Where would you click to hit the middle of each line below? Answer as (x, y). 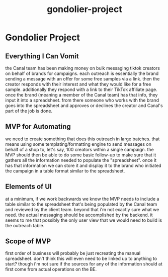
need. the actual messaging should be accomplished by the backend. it (79, 215)
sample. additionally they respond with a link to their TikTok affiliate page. (81, 89)
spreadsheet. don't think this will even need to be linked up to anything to (81, 259)
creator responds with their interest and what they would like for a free (78, 84)
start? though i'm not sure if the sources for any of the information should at (84, 264)
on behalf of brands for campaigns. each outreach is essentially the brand (82, 73)
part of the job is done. (29, 111)
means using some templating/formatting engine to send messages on (78, 144)
